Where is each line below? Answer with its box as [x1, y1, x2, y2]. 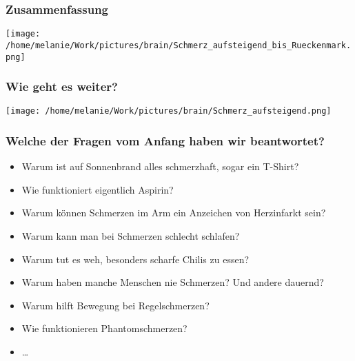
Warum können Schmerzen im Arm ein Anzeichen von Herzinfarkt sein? [21, 205, 326, 220]
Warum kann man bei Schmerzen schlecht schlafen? [21, 229, 240, 243]
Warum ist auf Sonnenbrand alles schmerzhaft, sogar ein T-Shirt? [21, 159, 299, 174]
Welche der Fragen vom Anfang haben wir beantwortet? [6, 132, 325, 149]
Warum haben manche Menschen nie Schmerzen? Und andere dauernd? [21, 275, 324, 289]
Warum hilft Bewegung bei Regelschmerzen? [21, 298, 210, 312]
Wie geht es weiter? [6, 78, 118, 95]
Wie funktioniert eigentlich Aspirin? [21, 182, 174, 196]
